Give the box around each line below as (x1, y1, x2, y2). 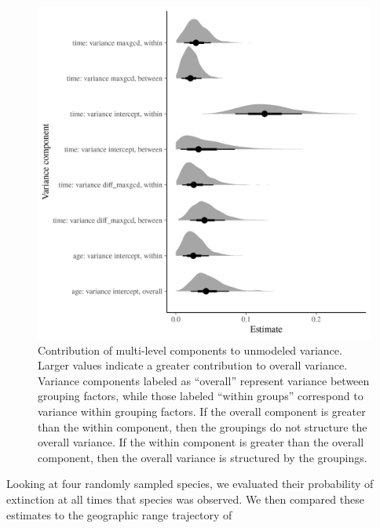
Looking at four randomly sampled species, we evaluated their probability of (6, 475, 374, 492)
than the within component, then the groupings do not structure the (38, 418, 367, 435)
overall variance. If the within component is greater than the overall (38, 434, 364, 450)
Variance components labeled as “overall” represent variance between (38, 372, 370, 388)
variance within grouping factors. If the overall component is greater (38, 402, 366, 419)
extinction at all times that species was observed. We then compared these (6, 490, 364, 507)
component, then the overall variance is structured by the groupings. (38, 449, 367, 465)
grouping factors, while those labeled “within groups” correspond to (38, 388, 364, 404)
